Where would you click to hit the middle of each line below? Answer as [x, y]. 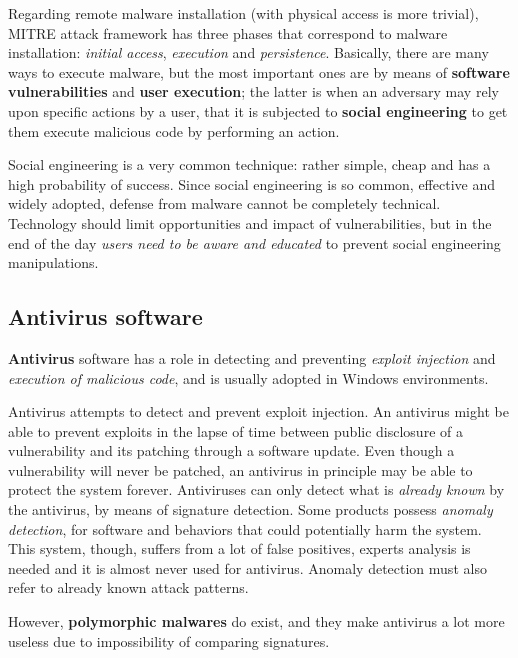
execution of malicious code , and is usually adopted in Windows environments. [248, 377]
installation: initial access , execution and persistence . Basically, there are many [248, 52]
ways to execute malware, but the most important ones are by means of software [259, 71]
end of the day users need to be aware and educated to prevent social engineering [254, 242]
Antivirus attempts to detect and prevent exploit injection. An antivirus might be [258, 411]
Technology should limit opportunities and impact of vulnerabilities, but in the [250, 222]
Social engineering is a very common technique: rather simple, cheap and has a [249, 164]
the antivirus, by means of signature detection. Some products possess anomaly [250, 509]
